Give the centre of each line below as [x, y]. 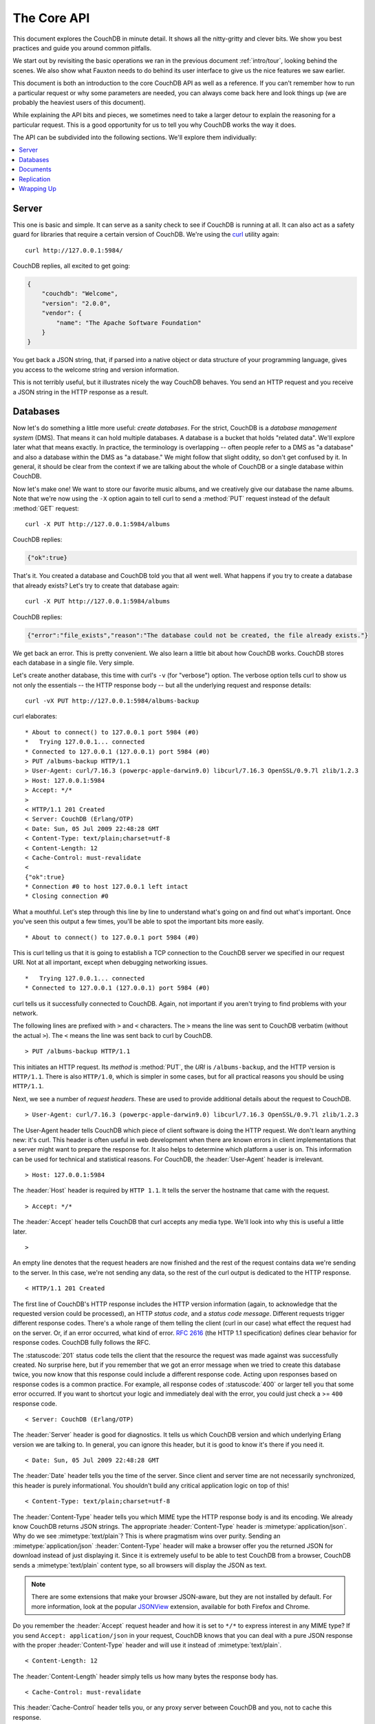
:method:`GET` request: [46, 508]
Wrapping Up [37, 189]
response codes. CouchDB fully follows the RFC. [82, 1343]
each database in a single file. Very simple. [73, 663]
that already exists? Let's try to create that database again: [96, 585]
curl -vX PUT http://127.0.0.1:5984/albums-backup [112, 701]
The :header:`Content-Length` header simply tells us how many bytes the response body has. [146, 1676]
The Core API [51, 18]
